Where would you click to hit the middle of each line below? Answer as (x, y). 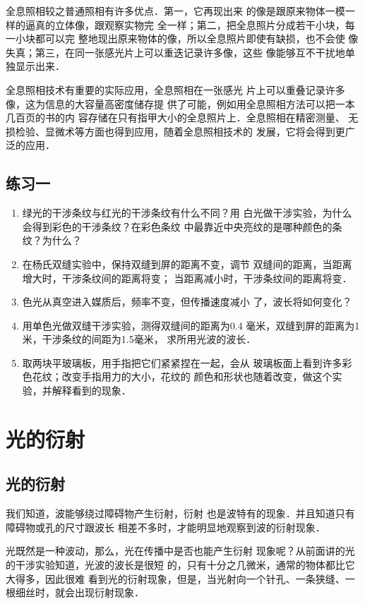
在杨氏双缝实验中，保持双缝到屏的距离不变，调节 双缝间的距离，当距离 (187, 264)
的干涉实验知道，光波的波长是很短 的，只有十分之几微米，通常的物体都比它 (180, 565)
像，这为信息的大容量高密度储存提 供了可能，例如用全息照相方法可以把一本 (180, 103)
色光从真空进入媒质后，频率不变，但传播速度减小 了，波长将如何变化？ (187, 302)
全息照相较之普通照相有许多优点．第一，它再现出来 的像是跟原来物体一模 (175, 11)
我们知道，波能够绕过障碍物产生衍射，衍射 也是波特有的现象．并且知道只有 (180, 513)
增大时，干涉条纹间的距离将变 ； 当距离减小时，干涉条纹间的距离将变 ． (187, 278)
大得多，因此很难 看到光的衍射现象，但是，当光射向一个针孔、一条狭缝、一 (180, 578)
